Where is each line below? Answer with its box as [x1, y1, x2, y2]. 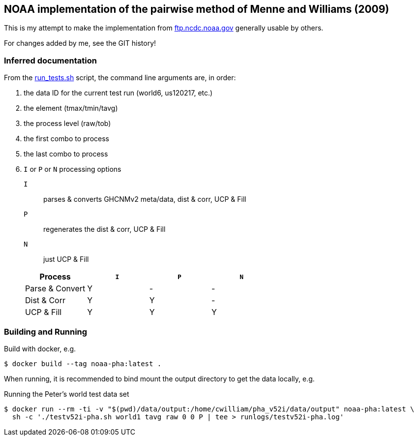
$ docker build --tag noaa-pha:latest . [4, 359, 162, 368]
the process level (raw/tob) [24, 119, 111, 128]
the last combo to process [24, 150, 108, 158]
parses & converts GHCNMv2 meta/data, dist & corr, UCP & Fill [43, 195, 246, 204]
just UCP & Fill [43, 255, 89, 264]
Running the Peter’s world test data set [4, 389, 129, 398]
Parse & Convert [25, 283, 86, 294]
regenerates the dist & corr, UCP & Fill [43, 225, 166, 234]
